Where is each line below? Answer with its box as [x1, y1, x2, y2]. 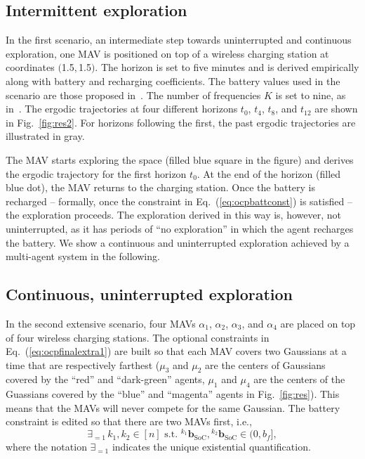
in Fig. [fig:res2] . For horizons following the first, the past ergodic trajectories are [6, 115, 356, 129]
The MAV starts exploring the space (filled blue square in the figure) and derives [6, 152, 354, 167]
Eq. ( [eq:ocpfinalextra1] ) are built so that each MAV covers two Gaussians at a [6, 344, 347, 358]
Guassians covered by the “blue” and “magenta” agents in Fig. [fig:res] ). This [6, 387, 340, 401]
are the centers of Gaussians [205, 357, 326, 372]
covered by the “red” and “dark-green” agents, [6, 372, 205, 387]
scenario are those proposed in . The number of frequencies [6, 87, 261, 102]
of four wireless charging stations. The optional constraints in [6, 330, 270, 344]
